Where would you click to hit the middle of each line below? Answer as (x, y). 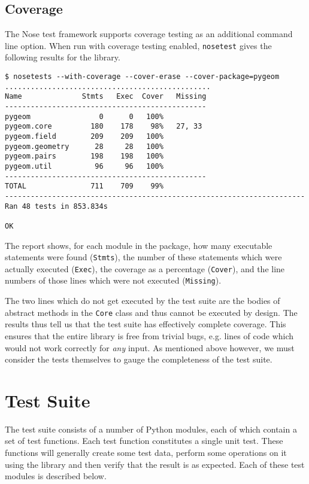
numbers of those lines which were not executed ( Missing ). (113, 280)
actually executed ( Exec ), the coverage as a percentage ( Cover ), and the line (145, 268)
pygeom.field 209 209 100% (84, 136)
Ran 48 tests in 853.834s (56, 206)
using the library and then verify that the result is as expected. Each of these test (155, 464)
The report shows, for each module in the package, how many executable (139, 245)
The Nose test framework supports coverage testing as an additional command (149, 34)
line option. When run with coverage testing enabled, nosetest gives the (138, 45)
